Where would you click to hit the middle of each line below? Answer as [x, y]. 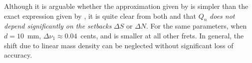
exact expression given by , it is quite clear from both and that [100, 16]
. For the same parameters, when [197, 26]
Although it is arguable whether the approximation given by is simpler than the [126, 6]
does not [222, 16]
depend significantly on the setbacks [58, 26]
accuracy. [18, 55]
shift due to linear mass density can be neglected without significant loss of [119, 45]
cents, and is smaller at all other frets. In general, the [162, 35]
